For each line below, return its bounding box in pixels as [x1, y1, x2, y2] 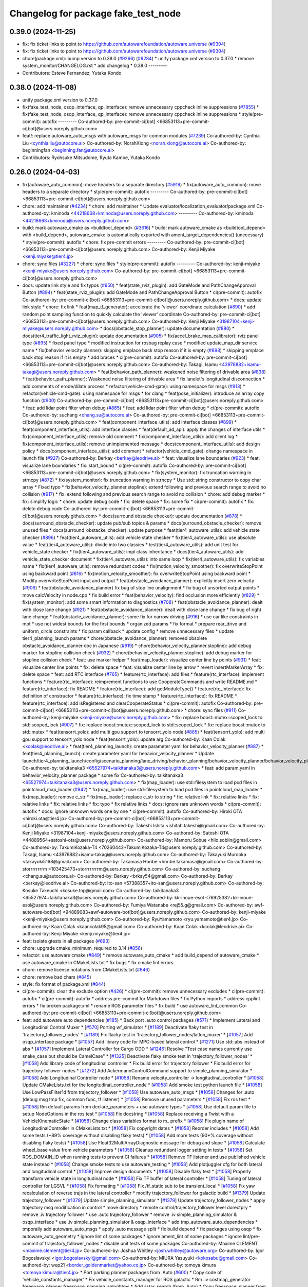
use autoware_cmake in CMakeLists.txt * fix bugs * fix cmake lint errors [22, 959, 174, 965]
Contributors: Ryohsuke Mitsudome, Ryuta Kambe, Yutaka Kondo [22, 154, 160, 161]
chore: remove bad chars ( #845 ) [22, 973, 92, 980]
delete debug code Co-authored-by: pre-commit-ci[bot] [22, 506, 141, 512]
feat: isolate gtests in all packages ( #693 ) [22, 937, 110, 944]
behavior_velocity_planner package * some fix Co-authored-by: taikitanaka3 [22, 772, 183, 778]
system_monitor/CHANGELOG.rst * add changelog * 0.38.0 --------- [22, 62, 167, 69]
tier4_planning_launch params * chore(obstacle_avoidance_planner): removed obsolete [22, 635, 207, 641]
